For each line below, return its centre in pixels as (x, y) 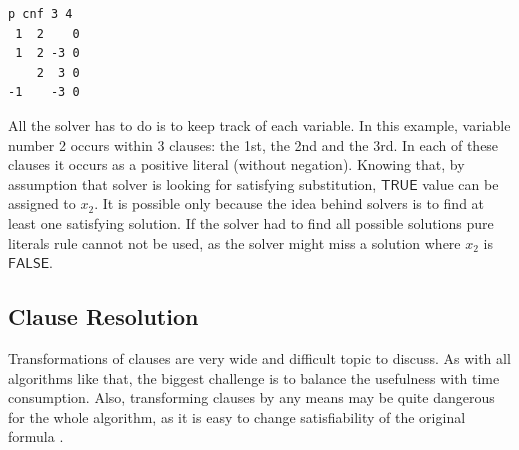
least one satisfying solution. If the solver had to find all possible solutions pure (251, 222)
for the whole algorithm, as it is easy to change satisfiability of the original (237, 416)
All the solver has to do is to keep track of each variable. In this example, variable (259, 124)
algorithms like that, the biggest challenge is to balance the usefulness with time (254, 377)
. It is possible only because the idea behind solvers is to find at (289, 203)
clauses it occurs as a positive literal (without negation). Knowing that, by (236, 164)
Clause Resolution (103, 316)
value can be (460, 183)
